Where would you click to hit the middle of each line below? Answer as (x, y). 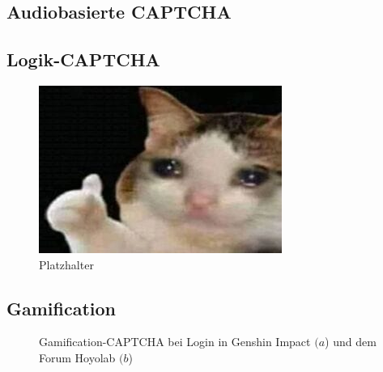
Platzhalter (66, 264)
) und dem (351, 342)
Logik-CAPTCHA (83, 59)
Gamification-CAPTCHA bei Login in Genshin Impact (175, 342)
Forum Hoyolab (77, 357)
